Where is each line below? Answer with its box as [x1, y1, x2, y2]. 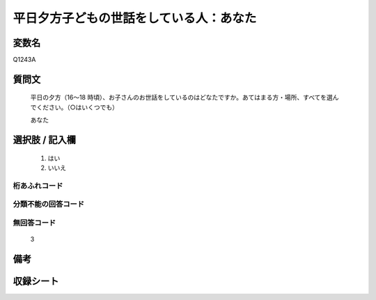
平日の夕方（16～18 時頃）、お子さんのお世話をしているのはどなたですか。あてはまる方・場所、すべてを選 [30, 93, 334, 102]
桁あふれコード [13, 181, 63, 191]
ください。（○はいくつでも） [36, 103, 118, 111]
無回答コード [13, 218, 56, 228]
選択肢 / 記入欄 [13, 134, 77, 146]
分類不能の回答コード [13, 199, 85, 209]
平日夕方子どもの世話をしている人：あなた [13, 10, 257, 26]
